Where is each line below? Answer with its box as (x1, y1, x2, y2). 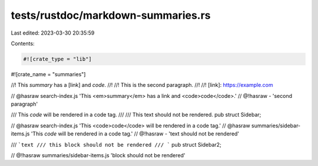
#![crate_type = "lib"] (23, 56, 92, 62)
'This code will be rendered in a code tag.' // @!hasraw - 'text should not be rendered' (31, 130, 240, 137)
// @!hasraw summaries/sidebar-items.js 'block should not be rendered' (11, 152, 185, 159)
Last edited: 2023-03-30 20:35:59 (11, 29, 95, 36)
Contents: (11, 40, 35, 47)
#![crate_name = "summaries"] (11, 70, 86, 77)
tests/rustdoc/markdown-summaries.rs (11, 9, 211, 22)
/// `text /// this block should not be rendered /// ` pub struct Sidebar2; (11, 141, 222, 148)
